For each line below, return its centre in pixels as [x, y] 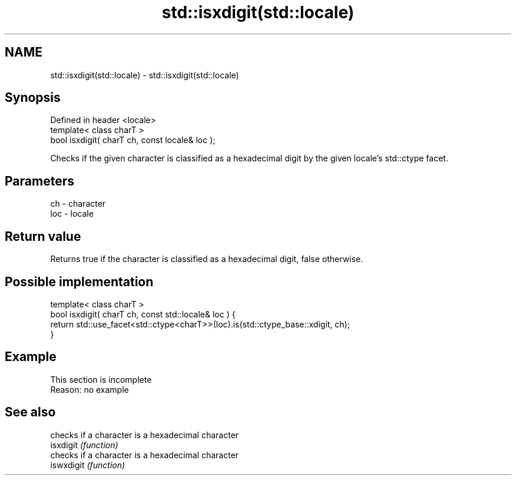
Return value [43, 236]
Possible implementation [79, 282]
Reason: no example [90, 389]
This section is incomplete [101, 379]
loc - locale [72, 214]
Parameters [39, 181]
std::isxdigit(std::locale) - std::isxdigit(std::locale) [145, 75]
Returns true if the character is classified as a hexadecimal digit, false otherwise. [207, 259]
